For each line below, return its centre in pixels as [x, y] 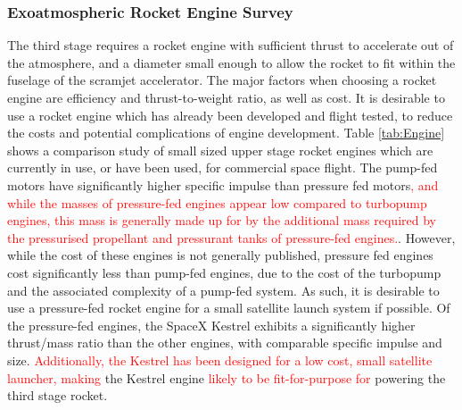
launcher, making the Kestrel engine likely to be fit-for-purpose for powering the [227, 377]
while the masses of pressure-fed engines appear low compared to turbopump [217, 202]
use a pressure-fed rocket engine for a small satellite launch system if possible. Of [229, 308]
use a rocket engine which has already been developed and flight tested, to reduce [230, 115]
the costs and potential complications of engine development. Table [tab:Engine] [226, 133]
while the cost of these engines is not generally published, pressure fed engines [220, 255]
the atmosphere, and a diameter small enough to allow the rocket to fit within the [231, 62]
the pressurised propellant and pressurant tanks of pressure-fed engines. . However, [231, 237]
